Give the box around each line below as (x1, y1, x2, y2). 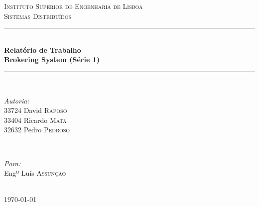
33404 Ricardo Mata (4, 114, 67, 125)
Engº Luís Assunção (4, 168, 66, 178)
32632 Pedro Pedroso (4, 124, 70, 135)
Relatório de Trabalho (4, 44, 81, 55)
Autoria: (4, 95, 29, 105)
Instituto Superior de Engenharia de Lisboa (4, 1, 143, 11)
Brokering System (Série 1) (4, 54, 100, 65)
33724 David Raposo (4, 105, 67, 115)
